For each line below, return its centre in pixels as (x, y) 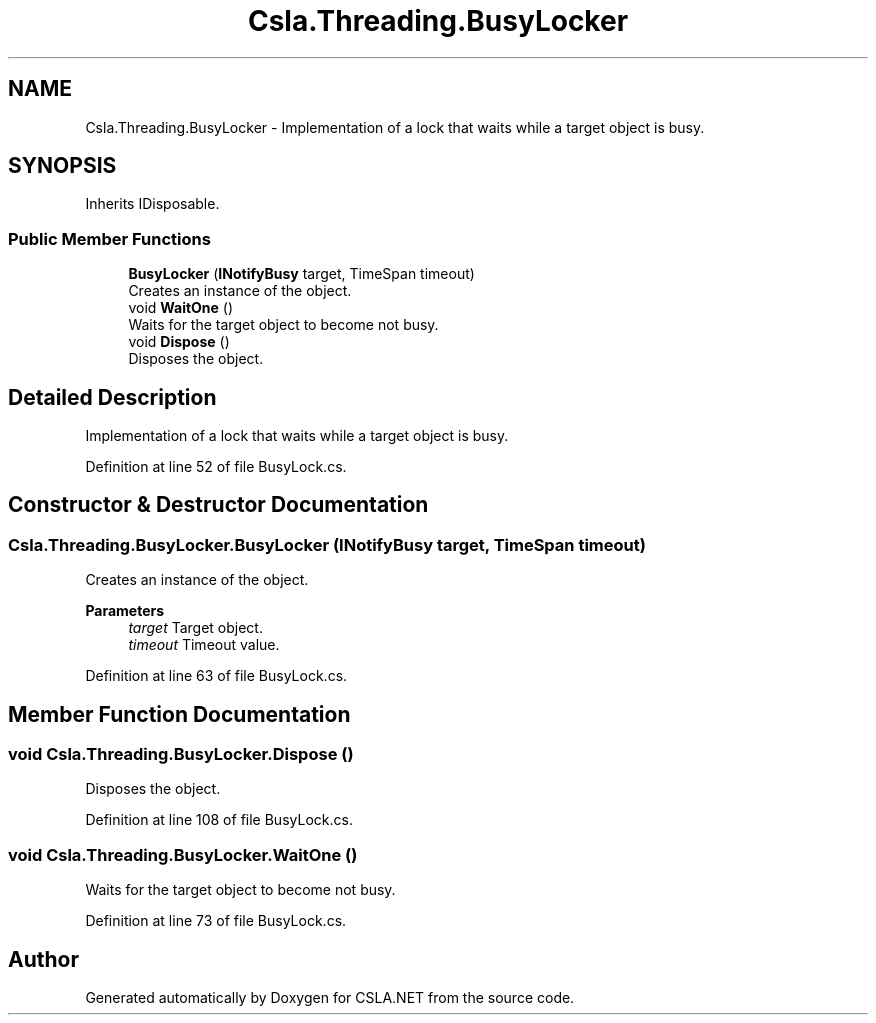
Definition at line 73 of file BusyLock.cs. (216, 921)
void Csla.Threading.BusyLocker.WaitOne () (183, 854)
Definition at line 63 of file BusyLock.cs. (216, 676)
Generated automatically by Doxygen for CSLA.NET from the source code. (330, 998)
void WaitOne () (181, 308)
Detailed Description (112, 397)
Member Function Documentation (179, 714)
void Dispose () (179, 342)
